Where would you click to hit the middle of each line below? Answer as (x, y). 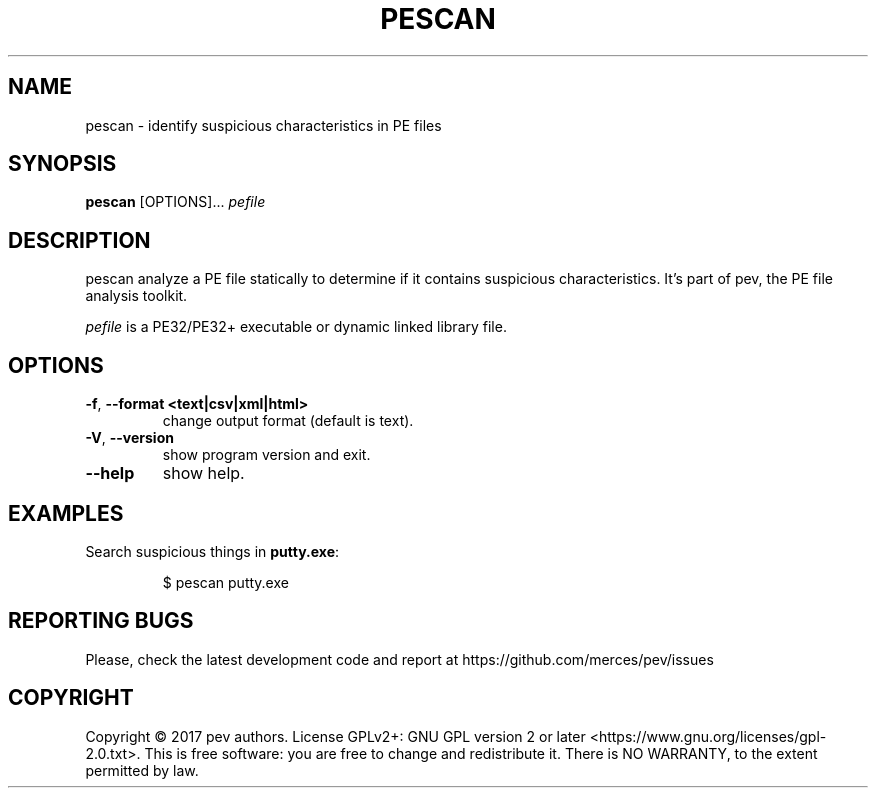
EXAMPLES (66, 513)
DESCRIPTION (79, 240)
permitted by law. (142, 770)
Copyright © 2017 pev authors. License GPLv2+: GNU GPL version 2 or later (335, 736)
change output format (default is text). (288, 421)
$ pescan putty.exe (225, 582)
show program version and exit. (266, 455)
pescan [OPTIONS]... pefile (175, 202)
